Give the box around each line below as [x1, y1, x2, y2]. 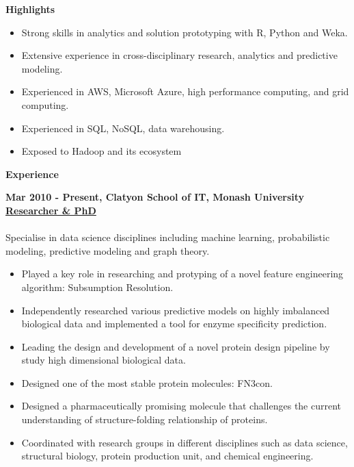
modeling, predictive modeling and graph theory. [5, 243, 210, 257]
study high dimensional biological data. [21, 353, 186, 367]
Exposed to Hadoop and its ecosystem [21, 144, 182, 158]
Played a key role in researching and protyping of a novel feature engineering [21, 266, 344, 281]
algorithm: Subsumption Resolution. [21, 279, 174, 294]
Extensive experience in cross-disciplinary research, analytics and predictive [21, 48, 338, 62]
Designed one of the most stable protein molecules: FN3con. [21, 375, 273, 390]
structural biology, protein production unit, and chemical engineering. [21, 449, 314, 463]
